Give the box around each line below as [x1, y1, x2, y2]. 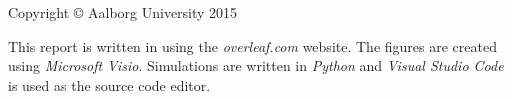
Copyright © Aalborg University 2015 [8, 2, 238, 22]
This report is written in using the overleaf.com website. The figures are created [8, 35, 497, 56]
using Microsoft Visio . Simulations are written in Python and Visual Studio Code [8, 55, 504, 76]
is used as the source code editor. [8, 74, 211, 95]
